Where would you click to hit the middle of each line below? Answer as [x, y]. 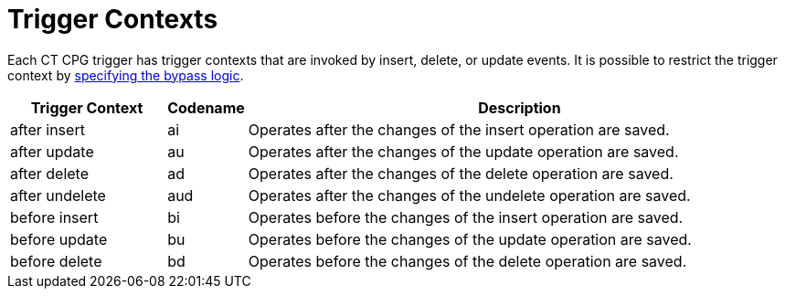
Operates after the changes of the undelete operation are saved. [469, 195]
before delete [56, 261]
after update [52, 151]
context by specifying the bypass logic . [126, 75]
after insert [48, 129]
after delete [50, 173]
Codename [206, 107]
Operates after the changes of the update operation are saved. [463, 151]
